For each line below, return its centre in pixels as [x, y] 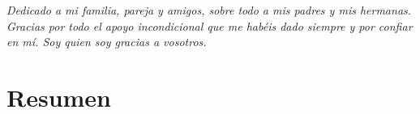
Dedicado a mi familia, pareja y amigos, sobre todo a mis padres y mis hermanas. [209, 10]
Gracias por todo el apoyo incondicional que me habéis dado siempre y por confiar [210, 25]
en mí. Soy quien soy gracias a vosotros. [107, 42]
